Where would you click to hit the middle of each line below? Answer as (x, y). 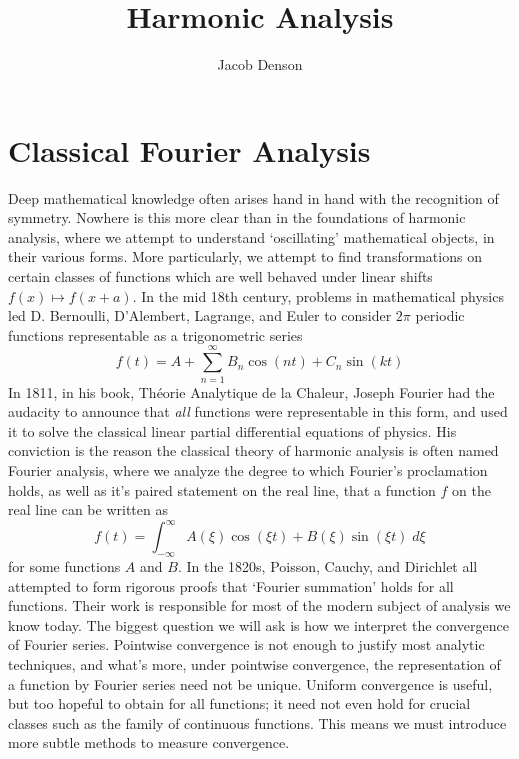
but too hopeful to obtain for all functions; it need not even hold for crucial (239, 703)
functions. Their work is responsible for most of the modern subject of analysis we (259, 605)
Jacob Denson (260, 64)
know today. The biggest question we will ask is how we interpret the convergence (258, 624)
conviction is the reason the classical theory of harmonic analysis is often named (253, 450)
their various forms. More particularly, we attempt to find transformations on (245, 256)
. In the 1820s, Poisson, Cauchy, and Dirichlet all (327, 565)
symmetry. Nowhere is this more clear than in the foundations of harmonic (237, 217)
